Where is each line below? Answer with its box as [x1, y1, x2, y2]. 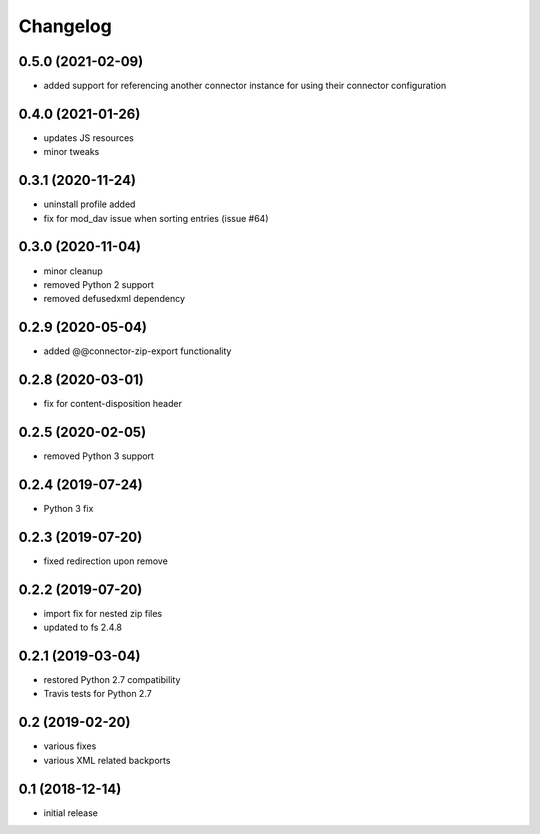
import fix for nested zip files [43, 607, 163, 619]
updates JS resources [43, 131, 134, 144]
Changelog [18, 15, 112, 37]
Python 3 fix [43, 502, 94, 514]
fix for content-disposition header [43, 398, 182, 410]
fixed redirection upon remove [43, 555, 169, 567]
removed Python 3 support [43, 450, 155, 462]
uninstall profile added [43, 198, 136, 210]
